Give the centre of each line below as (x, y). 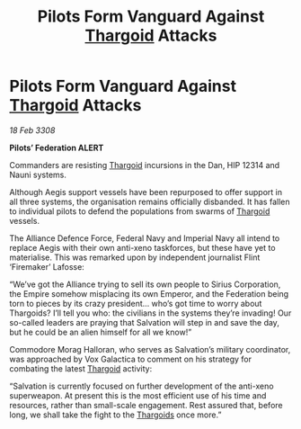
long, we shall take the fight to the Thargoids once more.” (115, 415)
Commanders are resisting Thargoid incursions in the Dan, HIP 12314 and (145, 165)
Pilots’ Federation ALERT (57, 147)
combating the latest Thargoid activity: (81, 368)
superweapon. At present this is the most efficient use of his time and (138, 395)
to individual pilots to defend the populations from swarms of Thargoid (140, 211)
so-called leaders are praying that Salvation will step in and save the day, (145, 322)
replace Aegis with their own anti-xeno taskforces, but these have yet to (142, 247)
